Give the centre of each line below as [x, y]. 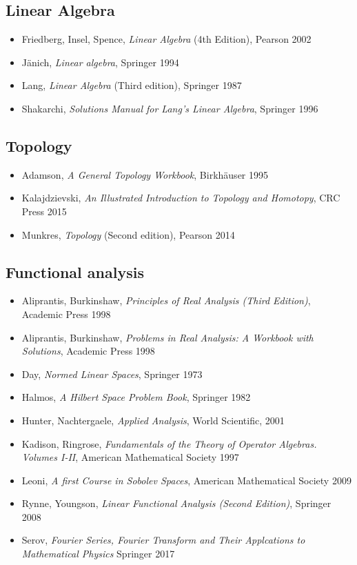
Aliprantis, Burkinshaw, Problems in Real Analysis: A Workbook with [167, 337]
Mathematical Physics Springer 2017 [98, 554]
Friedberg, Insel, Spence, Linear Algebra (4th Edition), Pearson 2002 [166, 39]
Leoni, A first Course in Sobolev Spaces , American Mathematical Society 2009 [186, 480]
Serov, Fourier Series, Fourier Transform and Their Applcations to [163, 540]
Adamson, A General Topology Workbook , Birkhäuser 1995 [145, 174]
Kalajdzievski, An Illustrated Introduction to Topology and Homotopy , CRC [181, 198]
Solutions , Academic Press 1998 [88, 351]
